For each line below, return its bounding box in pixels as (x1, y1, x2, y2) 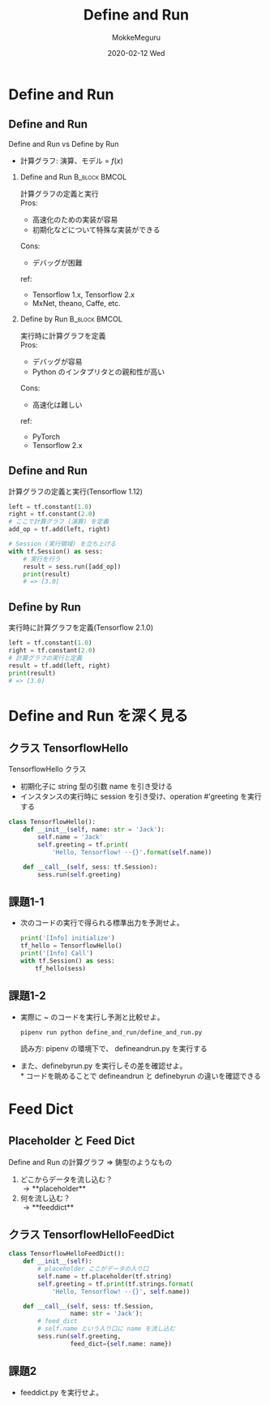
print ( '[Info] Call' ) (19, 950, 94, 958)
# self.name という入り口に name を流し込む (37, 1325, 176, 1333)
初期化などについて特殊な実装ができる (32, 225, 161, 235)
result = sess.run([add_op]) (23, 562, 122, 571)
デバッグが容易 (32, 356, 83, 366)
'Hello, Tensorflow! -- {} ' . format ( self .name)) (51, 848, 212, 856)
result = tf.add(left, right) (8, 662, 111, 670)
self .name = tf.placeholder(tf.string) (37, 1272, 173, 1280)
